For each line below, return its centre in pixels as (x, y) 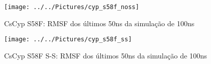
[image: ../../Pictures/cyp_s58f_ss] (68, 40)
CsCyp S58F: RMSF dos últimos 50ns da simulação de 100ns (99, 23)
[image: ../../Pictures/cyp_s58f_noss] (72, 7)
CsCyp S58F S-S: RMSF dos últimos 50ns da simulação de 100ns (106, 55)
